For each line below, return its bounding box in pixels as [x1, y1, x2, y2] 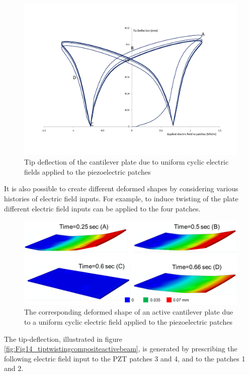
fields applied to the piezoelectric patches [24, 166, 151, 177]
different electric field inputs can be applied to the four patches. [4, 203, 201, 213]
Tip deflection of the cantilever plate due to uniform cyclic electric [24, 157, 229, 167]
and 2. [4, 363, 24, 373]
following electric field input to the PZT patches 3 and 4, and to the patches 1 [4, 353, 245, 363]
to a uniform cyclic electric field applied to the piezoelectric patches [24, 316, 232, 327]
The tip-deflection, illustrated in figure [4, 333, 123, 344]
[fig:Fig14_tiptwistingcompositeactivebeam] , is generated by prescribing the [4, 343, 237, 354]
